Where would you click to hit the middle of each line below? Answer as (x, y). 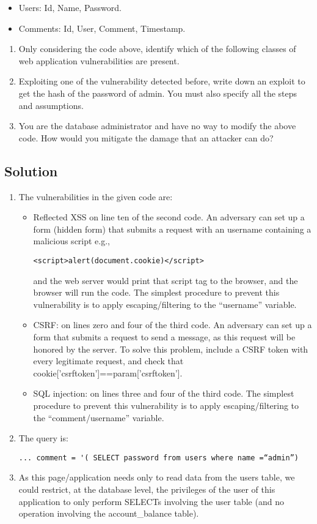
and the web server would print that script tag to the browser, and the (166, 280)
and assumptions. (51, 105)
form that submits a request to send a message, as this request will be (164, 336)
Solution (31, 170)
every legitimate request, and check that (108, 361)
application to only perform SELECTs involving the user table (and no (151, 501)
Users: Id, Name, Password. (70, 7)
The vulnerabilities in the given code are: (96, 196)
